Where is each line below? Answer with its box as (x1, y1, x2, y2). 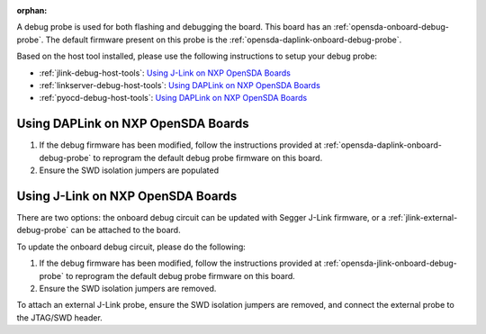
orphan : (16, 5, 48, 15)
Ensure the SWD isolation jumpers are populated (39, 165, 220, 176)
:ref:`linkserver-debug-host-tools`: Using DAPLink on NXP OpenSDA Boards (39, 79, 321, 90)
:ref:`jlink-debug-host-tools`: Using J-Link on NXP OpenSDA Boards (39, 68, 292, 78)
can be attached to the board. (70, 225, 181, 236)
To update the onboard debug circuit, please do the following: (16, 241, 247, 252)
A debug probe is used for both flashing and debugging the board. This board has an (16, 22, 332, 32)
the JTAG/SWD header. (16, 311, 103, 323)
